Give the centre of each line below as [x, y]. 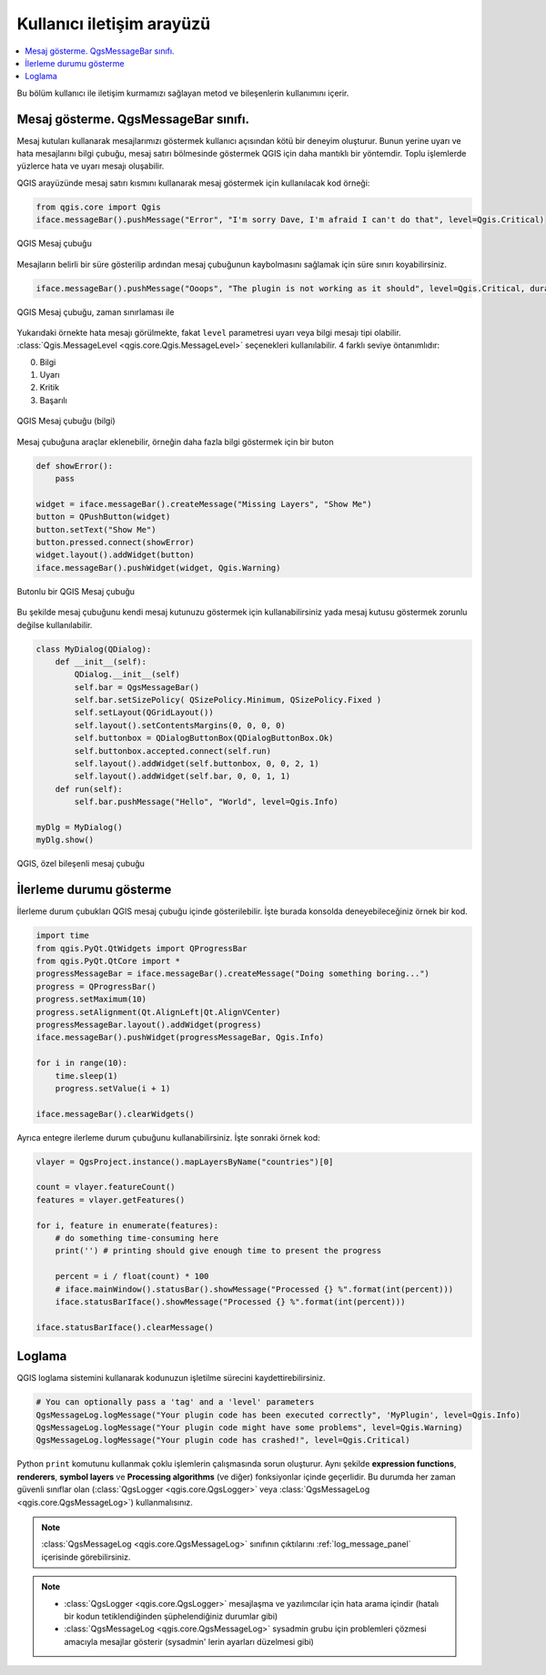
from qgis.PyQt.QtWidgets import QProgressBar [142, 948]
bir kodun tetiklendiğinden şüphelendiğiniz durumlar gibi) [171, 1616]
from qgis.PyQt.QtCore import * [108, 961]
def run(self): [89, 789]
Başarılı [53, 400]
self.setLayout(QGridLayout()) [144, 713]
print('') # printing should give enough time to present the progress [218, 1251]
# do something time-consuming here [136, 1238]
